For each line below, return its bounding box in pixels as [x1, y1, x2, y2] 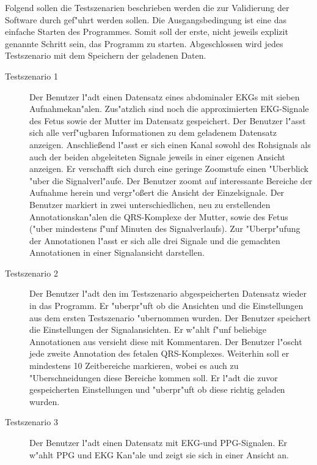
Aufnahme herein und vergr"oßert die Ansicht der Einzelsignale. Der [29, 186, 285, 199]
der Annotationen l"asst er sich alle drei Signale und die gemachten [29, 234, 280, 247]
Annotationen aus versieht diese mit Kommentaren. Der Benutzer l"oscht [29, 335, 302, 348]
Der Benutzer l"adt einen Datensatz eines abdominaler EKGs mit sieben [29, 90, 300, 103]
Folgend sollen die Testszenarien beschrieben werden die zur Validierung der [5, 1, 290, 13]
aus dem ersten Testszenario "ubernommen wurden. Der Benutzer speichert [29, 311, 311, 324]
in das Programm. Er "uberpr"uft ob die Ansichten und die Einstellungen [29, 299, 304, 312]
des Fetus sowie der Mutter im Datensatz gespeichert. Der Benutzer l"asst [29, 114, 306, 127]
